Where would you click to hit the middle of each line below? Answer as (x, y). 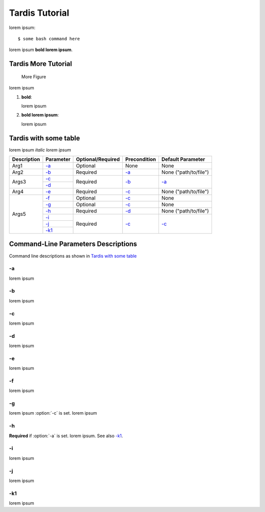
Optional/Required (98, 159)
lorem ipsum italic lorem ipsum (40, 150)
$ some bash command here (49, 39)
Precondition (141, 159)
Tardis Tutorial (39, 13)
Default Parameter (183, 159)
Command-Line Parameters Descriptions (73, 244)
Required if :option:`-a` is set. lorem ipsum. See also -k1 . (66, 436)
